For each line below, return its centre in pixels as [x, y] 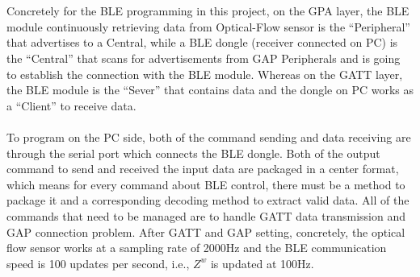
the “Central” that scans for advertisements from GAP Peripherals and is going [204, 58]
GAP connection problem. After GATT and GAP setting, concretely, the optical [206, 232]
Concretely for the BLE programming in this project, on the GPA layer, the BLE [208, 11]
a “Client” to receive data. [71, 105]
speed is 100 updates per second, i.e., [98, 263]
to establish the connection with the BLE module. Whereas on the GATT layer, [205, 74]
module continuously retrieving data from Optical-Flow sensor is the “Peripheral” [208, 26]
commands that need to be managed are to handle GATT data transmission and [206, 215]
